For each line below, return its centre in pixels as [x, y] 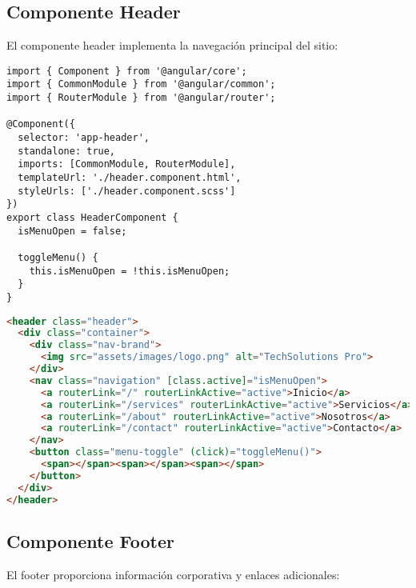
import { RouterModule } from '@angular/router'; [141, 98]
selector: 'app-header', [84, 138]
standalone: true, [67, 151]
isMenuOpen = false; [72, 231]
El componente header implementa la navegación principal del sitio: [172, 45]
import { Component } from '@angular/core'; [127, 71]
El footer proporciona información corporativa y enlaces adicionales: [173, 574]
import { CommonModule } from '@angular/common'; [141, 84]
